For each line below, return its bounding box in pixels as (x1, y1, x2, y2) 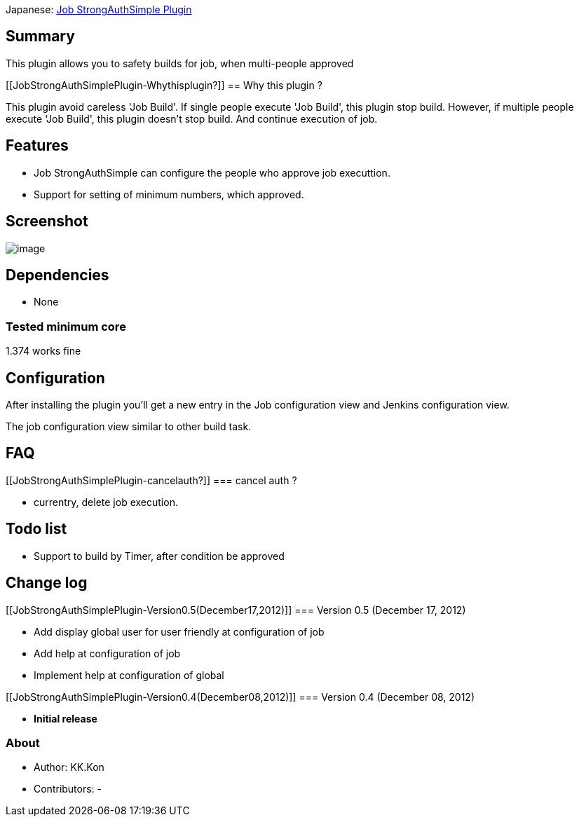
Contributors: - (34, 783, 102, 795)
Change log (6, 574, 88, 592)
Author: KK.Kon (34, 761, 104, 774)
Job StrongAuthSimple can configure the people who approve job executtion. (34, 166, 390, 179)
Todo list (6, 520, 67, 538)
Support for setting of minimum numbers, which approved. (34, 188, 304, 200)
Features (6, 137, 69, 155)
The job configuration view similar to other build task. (6, 420, 252, 432)
